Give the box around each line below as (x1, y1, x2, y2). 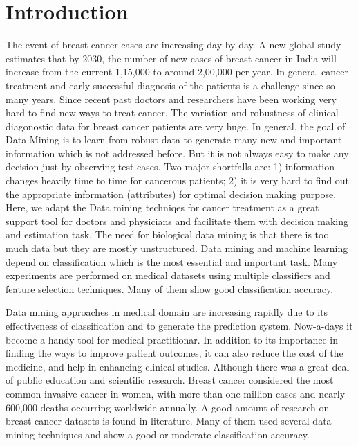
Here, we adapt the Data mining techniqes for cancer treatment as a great (6, 200, 319, 215)
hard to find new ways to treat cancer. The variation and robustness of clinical (6, 105, 339, 120)
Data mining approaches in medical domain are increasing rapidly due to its (6, 305, 328, 319)
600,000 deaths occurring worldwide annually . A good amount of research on (6, 400, 330, 414)
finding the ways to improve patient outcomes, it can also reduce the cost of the (6, 346, 343, 360)
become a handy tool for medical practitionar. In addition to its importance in (6, 332, 338, 346)
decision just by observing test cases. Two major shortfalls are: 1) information (6, 159, 335, 174)
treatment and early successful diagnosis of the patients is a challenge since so (6, 78, 335, 92)
